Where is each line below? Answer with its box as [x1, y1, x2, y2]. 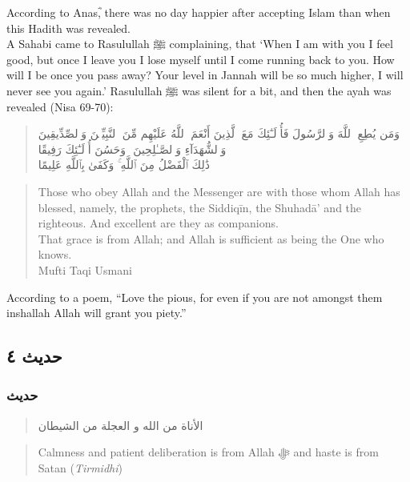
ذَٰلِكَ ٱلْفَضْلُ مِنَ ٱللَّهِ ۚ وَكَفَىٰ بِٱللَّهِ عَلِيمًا [38, 156, 210, 173]
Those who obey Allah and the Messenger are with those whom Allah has [38, 183, 400, 199]
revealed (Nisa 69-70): [6, 98, 114, 114]
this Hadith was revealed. [6, 19, 131, 36]
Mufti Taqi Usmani [38, 261, 132, 278]
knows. [38, 246, 72, 263]
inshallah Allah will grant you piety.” [6, 304, 187, 321]
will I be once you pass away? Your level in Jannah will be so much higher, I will [6, 66, 404, 83]
